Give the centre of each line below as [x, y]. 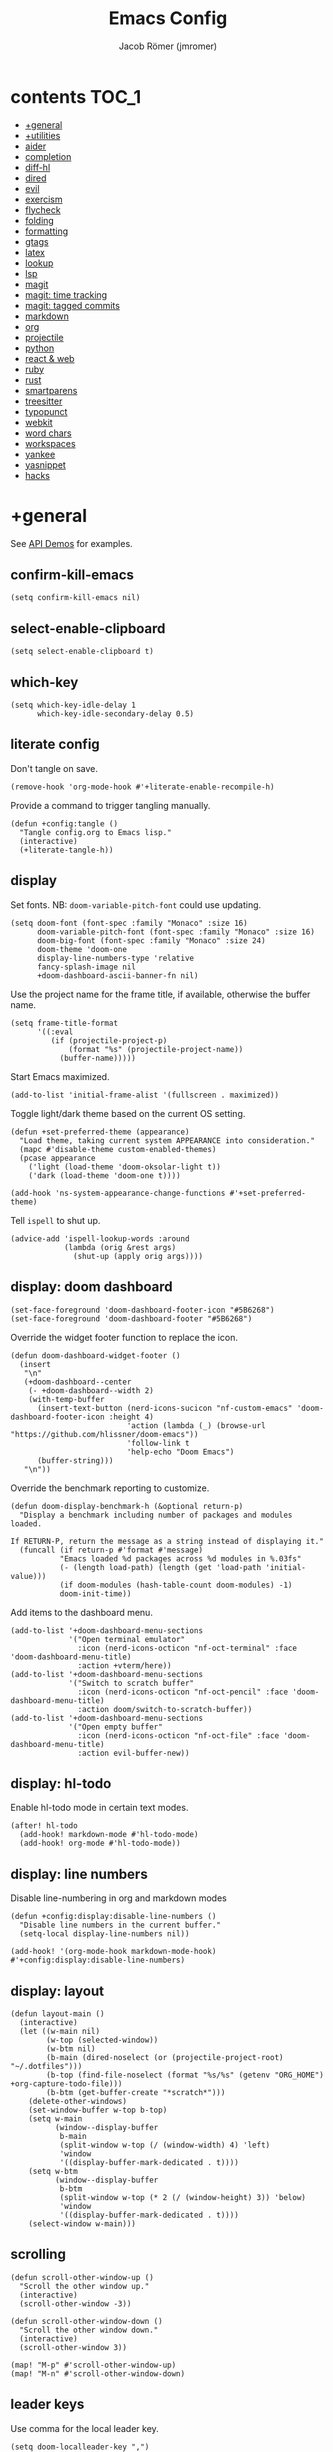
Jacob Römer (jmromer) [168, 46]
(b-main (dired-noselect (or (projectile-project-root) [165, 2057]
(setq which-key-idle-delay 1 [73, 705]
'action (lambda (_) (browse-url [196, 1425]
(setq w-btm [53, 2171]
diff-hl [37, 167]
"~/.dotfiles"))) [46, 2066]
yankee [40, 454]
